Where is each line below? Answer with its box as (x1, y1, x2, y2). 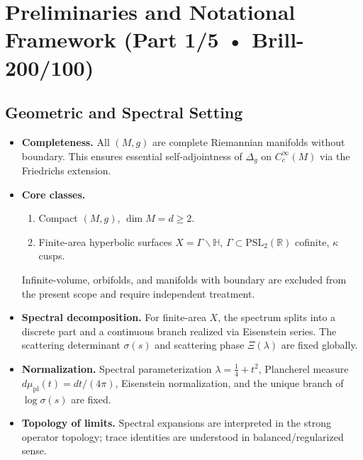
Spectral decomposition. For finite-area (21, 310, 206, 325)
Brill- (252, 25, 304, 54)
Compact (38, 211, 78, 225)
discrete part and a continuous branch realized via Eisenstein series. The (21, 323, 337, 338)
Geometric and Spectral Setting (5, 101, 243, 123)
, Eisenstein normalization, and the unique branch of (115, 375, 344, 390)
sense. (21, 443, 47, 458)
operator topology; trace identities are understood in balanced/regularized (21, 429, 344, 444)
